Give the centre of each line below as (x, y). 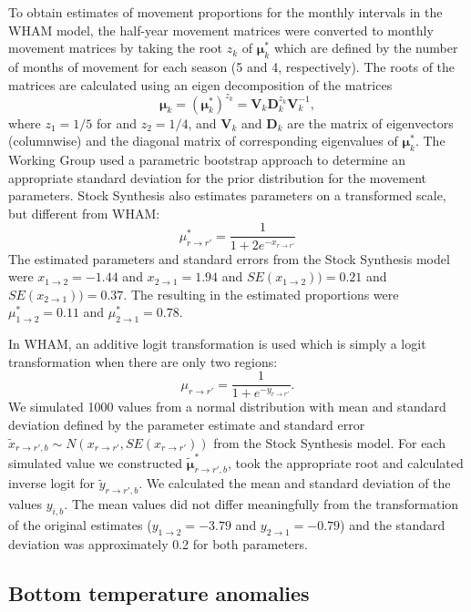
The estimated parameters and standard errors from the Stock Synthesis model (229, 258)
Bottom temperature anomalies (159, 592)
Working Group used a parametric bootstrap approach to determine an (207, 160)
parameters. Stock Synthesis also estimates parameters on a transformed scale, (227, 195)
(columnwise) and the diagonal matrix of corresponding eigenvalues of (203, 141)
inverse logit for (52, 483)
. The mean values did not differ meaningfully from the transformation (261, 504)
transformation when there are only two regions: (143, 361)
